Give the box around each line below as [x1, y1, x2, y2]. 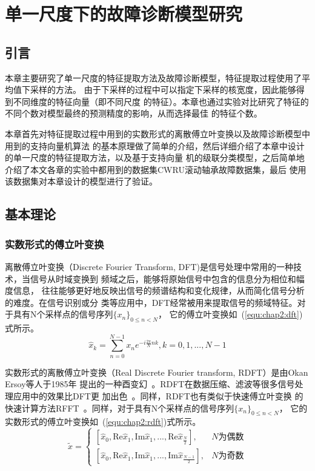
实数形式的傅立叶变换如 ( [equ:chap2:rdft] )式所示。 [5, 415, 201, 428]
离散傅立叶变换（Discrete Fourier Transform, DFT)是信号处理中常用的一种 [5, 260, 293, 273]
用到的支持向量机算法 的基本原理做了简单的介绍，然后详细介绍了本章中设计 [5, 139, 305, 152]
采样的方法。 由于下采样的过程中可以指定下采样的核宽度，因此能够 [30, 83, 296, 96]
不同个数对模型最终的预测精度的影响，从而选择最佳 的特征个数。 [5, 107, 262, 120]
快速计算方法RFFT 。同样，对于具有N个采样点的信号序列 [5, 401, 234, 414]
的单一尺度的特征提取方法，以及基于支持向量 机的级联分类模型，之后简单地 [5, 151, 305, 164]
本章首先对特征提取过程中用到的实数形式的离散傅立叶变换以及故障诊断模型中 [5, 127, 310, 140]
